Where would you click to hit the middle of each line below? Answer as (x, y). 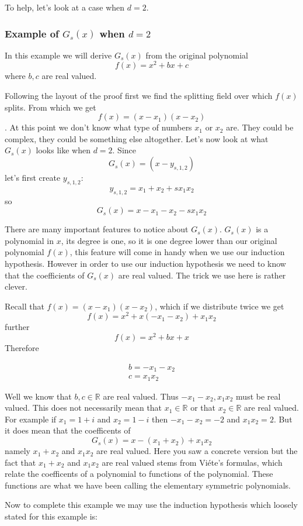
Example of (32, 33)
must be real (258, 396)
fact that (20, 462)
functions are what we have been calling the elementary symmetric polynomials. (148, 485)
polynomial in (29, 240)
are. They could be (260, 127)
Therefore (22, 348)
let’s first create (33, 178)
